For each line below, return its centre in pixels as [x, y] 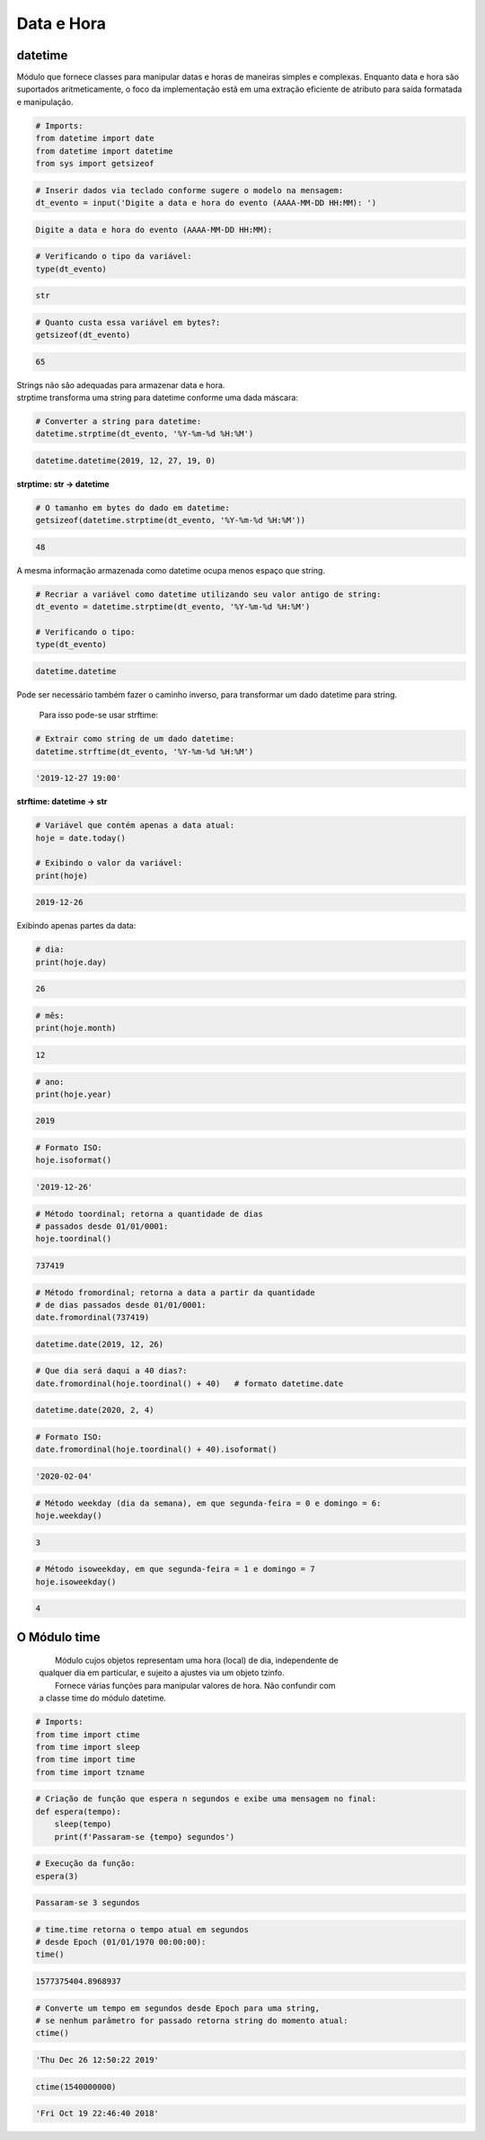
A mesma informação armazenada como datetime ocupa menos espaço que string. [171, 570]
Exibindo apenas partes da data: [76, 926]
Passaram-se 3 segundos [88, 1903]
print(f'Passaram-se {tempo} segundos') [145, 1837]
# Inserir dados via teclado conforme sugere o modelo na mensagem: [190, 190]
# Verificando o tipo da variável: [114, 257]
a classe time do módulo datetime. [102, 1698]
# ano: [50, 1082]
